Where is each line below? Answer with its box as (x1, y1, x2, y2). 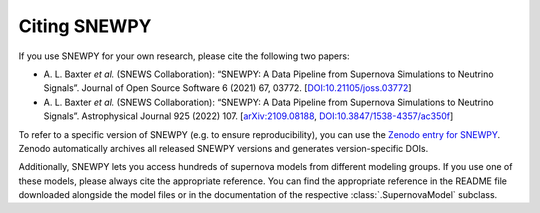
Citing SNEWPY (18, 15, 152, 37)
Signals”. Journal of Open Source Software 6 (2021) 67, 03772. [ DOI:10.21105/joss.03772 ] (43, 82, 412, 94)
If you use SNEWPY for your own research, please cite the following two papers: (18, 50, 350, 62)
